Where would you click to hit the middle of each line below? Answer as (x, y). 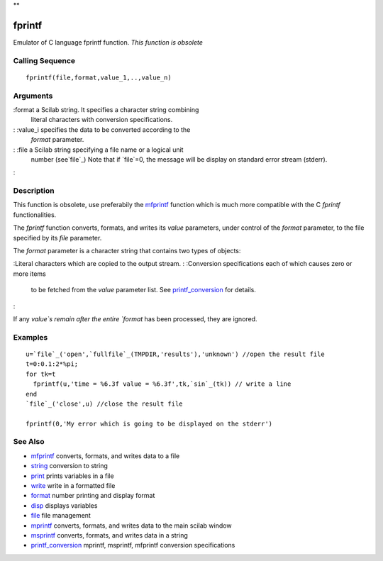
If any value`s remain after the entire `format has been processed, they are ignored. (135, 319)
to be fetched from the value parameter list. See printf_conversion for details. (144, 290)
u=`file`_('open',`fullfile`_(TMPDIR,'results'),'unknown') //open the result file (176, 354)
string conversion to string (69, 466)
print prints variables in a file (72, 476)
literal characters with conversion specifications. (102, 120)
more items (29, 274)
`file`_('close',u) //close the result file (105, 404)
